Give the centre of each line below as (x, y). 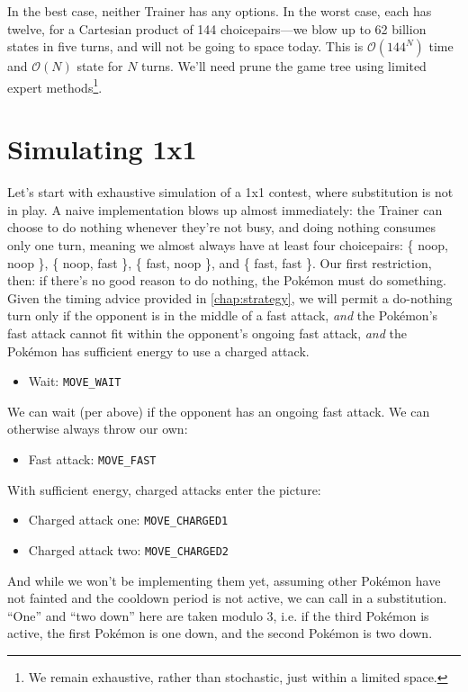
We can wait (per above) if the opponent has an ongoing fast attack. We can (219, 411)
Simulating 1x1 (102, 149)
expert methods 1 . (55, 85)
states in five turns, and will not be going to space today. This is (185, 46)
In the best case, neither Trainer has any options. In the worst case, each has (220, 11)
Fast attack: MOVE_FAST (92, 458)
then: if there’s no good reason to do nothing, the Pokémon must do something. (227, 280)
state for (100, 66)
